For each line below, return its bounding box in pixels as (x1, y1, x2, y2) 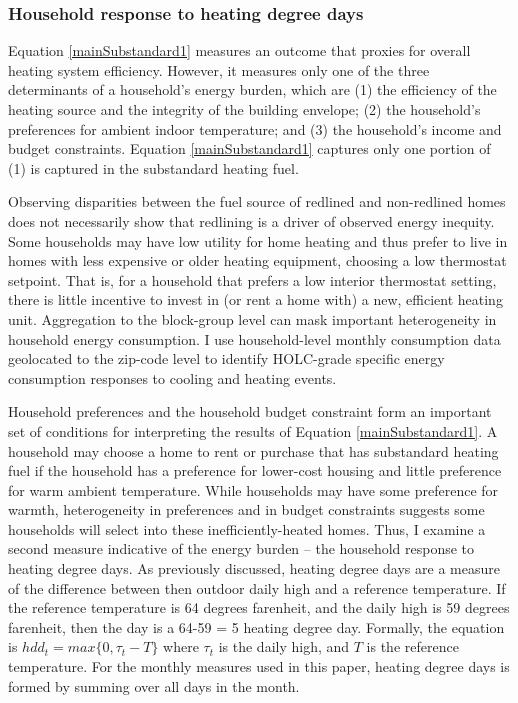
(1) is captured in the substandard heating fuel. (8, 157, 299, 178)
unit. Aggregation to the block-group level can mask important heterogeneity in (8, 308, 497, 329)
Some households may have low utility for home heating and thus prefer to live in (8, 230, 508, 251)
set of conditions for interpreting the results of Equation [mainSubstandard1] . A (8, 420, 498, 441)
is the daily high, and (218, 636, 350, 657)
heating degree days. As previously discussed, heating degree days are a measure (8, 558, 500, 579)
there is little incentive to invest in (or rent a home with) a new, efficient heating (8, 289, 503, 310)
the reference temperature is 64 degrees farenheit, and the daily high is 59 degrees (8, 597, 510, 618)
